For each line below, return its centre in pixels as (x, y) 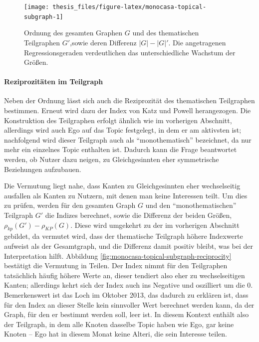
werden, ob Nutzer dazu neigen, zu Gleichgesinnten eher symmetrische (112, 159)
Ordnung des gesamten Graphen (73, 33)
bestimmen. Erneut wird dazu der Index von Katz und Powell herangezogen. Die (128, 110)
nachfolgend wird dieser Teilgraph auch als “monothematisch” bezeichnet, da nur (128, 139)
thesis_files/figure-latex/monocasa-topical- (129, 7)
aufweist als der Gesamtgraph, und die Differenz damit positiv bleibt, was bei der (129, 246)
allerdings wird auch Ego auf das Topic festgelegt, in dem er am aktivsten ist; (123, 130)
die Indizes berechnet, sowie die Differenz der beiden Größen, (138, 215)
